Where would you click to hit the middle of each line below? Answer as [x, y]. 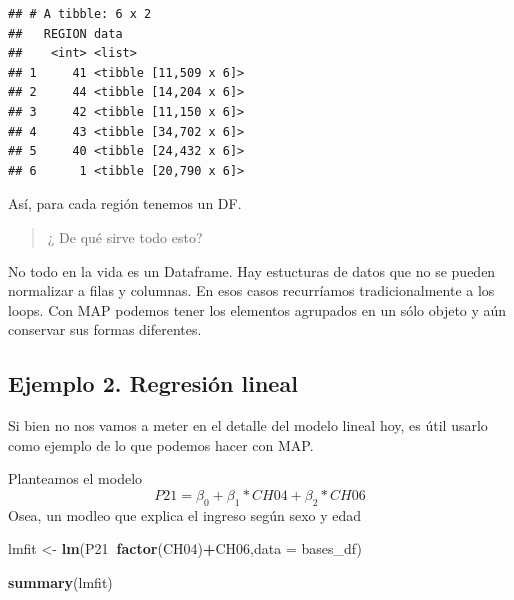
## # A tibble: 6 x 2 [80, 14]
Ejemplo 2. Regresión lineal [153, 383]
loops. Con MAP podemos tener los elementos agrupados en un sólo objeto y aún [257, 309]
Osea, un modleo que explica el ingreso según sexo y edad [185, 514]
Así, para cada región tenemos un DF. [125, 203]
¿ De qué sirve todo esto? [125, 236]
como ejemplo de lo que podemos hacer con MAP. [161, 444]
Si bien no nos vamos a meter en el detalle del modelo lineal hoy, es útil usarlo [248, 425]
